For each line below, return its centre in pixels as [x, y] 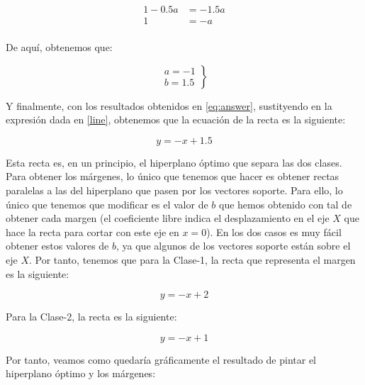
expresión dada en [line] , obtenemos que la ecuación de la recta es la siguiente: [176, 119]
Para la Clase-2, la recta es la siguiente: [91, 317]
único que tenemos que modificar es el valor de [107, 204]
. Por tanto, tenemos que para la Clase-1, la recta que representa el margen [192, 260]
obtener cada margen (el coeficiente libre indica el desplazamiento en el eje [168, 218]
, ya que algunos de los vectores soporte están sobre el [234, 246]
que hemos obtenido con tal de [285, 204]
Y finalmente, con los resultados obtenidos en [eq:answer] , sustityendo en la [169, 105]
